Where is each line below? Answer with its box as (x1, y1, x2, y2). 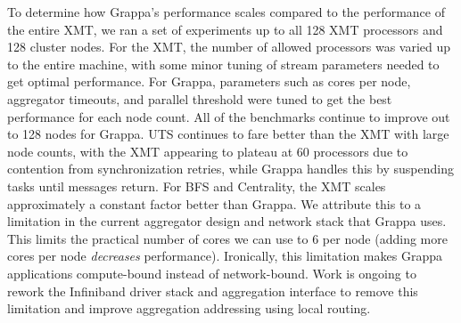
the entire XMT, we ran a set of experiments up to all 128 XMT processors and (7, 20, 443, 38)
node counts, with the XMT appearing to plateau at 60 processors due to (7, 141, 408, 160)
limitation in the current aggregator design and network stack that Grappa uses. (7, 212, 447, 230)
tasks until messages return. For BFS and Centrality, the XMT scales (7, 176, 386, 195)
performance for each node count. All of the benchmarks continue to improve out (7, 107, 450, 125)
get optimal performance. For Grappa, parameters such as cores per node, (7, 72, 411, 91)
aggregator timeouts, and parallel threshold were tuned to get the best (7, 89, 392, 108)
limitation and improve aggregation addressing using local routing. (7, 299, 371, 318)
